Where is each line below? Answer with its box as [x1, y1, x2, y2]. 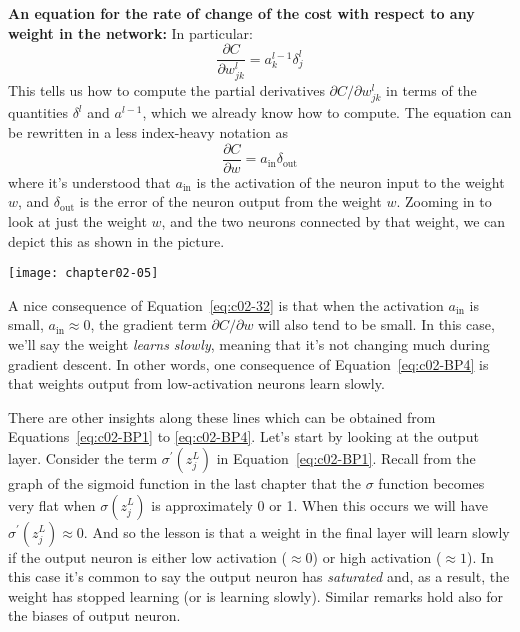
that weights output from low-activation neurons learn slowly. [8, 373, 385, 394]
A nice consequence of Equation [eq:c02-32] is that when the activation [8, 294, 444, 315]
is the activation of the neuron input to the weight [196, 171, 505, 192]
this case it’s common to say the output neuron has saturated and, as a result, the [8, 566, 510, 587]
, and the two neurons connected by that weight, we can [161, 210, 506, 231]
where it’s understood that [8, 171, 171, 192]
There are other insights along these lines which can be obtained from [8, 406, 436, 427]
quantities [8, 102, 68, 123]
